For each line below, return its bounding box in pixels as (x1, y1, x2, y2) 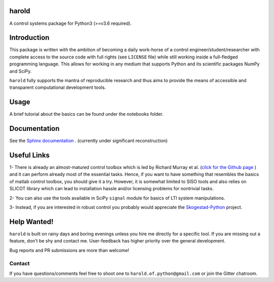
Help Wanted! (9, 217, 54, 226)
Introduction (9, 33, 50, 42)
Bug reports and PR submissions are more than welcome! (9, 247, 129, 253)
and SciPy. (9, 68, 32, 74)
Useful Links (9, 151, 50, 159)
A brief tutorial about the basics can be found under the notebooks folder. (9, 111, 164, 117)
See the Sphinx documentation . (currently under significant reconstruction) (9, 137, 168, 144)
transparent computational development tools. (9, 84, 106, 91)
